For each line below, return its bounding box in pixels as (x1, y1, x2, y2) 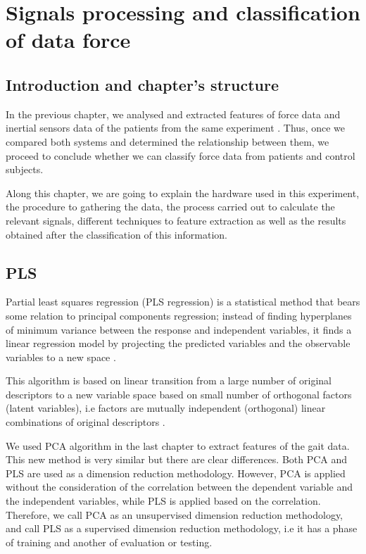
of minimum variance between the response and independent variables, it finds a (6, 322, 352, 336)
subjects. (6, 162, 44, 177)
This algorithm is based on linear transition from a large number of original (6, 373, 332, 388)
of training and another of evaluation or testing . (6, 534, 213, 549)
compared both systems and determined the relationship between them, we (6, 134, 329, 149)
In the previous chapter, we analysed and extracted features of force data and (6, 106, 341, 121)
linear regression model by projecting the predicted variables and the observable (6, 336, 351, 351)
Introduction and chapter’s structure (6, 73, 279, 95)
